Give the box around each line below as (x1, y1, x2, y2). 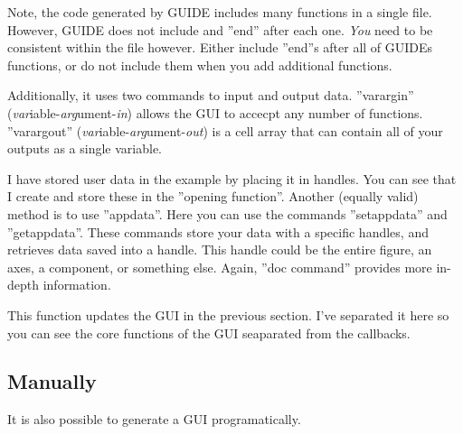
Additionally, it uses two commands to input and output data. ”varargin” (7, 86, 414, 105)
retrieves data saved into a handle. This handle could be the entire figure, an (7, 240, 432, 259)
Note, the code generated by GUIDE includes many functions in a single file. (7, 3, 432, 21)
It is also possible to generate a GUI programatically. (7, 410, 301, 429)
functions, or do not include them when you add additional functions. (7, 55, 392, 74)
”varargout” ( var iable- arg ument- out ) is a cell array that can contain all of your (7, 121, 443, 140)
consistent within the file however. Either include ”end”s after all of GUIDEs (7, 38, 433, 57)
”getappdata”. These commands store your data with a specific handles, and (7, 222, 429, 241)
